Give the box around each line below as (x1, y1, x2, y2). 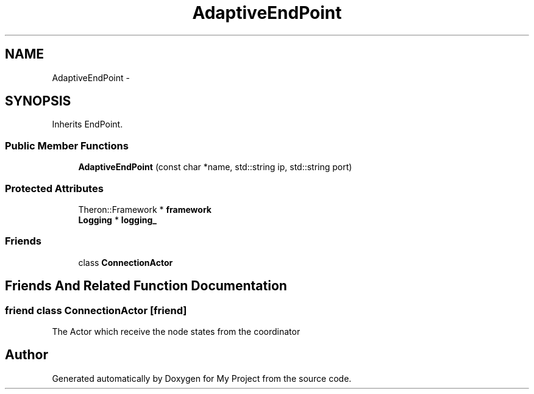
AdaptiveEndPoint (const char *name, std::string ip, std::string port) (78, 162, 352, 173)
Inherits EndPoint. (52, 119, 123, 130)
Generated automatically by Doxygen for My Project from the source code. (52, 373, 352, 384)
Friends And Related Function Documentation (5, 278, 287, 294)
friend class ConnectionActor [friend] (5, 304, 187, 317)
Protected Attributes (5, 182, 104, 195)
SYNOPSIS (5, 93, 71, 109)
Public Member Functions (5, 139, 129, 152)
